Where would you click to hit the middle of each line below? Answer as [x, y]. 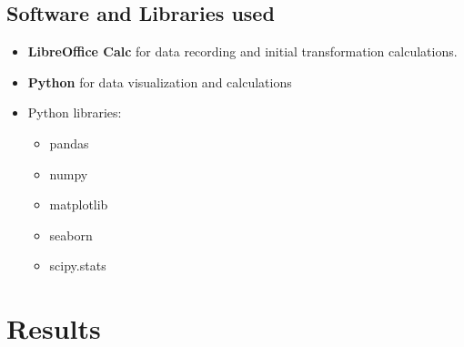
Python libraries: [75, 112]
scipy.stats [78, 265]
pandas [69, 143]
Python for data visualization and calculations [160, 82]
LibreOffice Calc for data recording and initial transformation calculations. [242, 51]
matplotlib [79, 204]
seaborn [71, 235]
